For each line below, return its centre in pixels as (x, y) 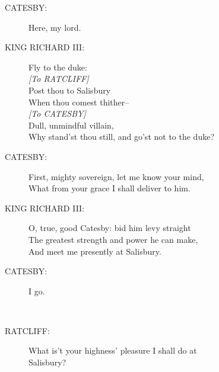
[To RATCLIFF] (59, 78)
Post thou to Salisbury (70, 90)
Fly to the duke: (58, 67)
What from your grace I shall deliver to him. (109, 188)
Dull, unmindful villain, (71, 125)
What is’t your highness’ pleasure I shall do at (113, 350)
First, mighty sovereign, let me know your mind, (116, 176)
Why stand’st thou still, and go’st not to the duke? (121, 137)
